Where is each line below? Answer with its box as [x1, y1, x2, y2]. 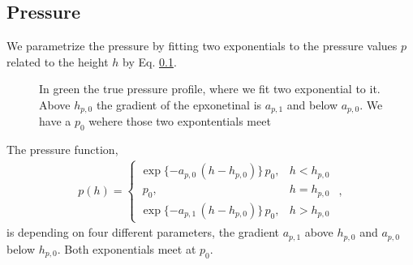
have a [39, 113, 71, 130]
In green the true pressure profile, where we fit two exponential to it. [39, 80, 381, 97]
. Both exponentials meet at [57, 240, 196, 257]
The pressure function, [6, 141, 118, 158]
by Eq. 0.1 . [123, 53, 177, 70]
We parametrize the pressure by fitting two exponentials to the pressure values [6, 37, 398, 54]
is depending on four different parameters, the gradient [6, 224, 279, 241]
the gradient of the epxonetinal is [96, 96, 262, 113]
